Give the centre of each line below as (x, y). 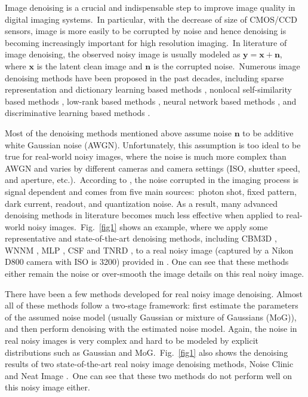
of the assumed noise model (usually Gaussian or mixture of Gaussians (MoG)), (151, 317)
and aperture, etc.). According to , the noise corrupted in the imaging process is (152, 180)
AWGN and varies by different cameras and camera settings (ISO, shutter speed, (153, 168)
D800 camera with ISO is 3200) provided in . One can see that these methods (147, 262)
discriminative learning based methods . (78, 113)
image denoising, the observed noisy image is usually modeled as (123, 54)
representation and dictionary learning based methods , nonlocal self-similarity (148, 89)
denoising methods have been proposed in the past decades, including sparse (144, 77)
